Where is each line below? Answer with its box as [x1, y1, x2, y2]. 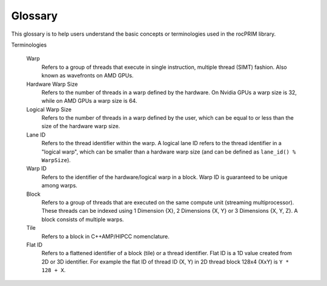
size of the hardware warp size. [41, 123, 121, 130]
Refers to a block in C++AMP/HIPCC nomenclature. [41, 233, 170, 240]
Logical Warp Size [26, 106, 72, 113]
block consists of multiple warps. [41, 215, 124, 223]
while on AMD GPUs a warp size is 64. [41, 97, 137, 105]
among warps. [41, 182, 78, 189]
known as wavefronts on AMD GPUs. [41, 72, 134, 79]
